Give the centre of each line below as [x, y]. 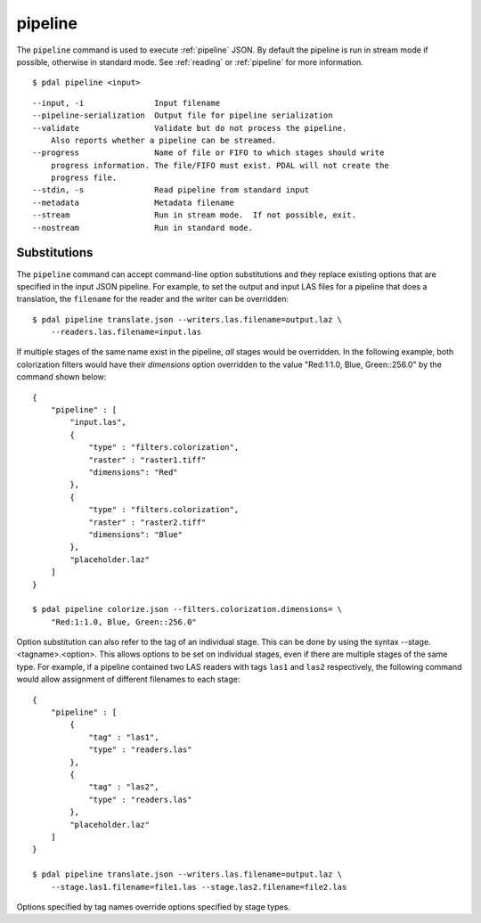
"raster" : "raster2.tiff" [147, 522]
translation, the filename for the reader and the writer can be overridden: [153, 299]
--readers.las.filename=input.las [126, 332]
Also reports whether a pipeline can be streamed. [163, 140]
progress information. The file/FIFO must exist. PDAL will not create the [220, 165]
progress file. [84, 178]
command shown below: [61, 377]
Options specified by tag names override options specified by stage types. [154, 907]
